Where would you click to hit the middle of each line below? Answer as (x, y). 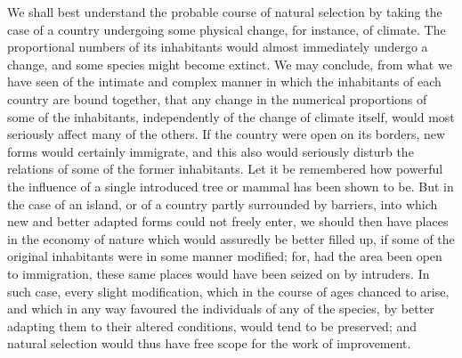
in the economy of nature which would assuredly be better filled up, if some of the (231, 238)
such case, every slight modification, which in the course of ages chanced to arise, (228, 291)
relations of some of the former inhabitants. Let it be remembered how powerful (225, 169)
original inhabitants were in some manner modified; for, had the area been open (225, 256)
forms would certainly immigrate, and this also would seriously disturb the (211, 151)
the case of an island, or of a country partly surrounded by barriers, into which (223, 203)
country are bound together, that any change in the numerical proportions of (217, 98)
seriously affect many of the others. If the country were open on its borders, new (227, 134)
